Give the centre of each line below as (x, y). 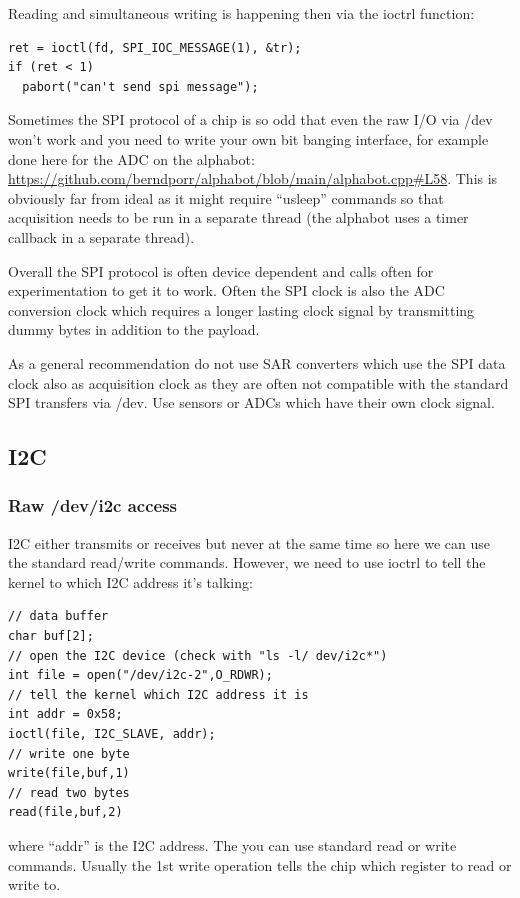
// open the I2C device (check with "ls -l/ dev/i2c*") (198, 655)
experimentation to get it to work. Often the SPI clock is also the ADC (226, 290)
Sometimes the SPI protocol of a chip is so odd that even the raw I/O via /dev (250, 119)
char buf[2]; (51, 636)
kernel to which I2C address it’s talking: (130, 581)
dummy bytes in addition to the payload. (134, 329)
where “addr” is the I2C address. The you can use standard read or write (232, 845)
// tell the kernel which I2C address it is (158, 694)
